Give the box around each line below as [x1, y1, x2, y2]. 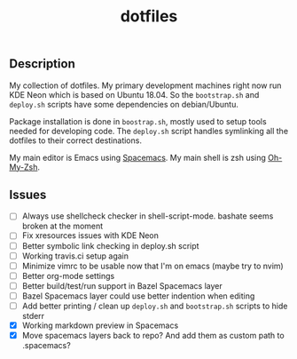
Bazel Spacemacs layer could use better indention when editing [21, 291, 255, 301]
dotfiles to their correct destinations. [9, 135, 142, 146]
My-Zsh [9, 162, 38, 172]
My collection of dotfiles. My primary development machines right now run [9, 80, 282, 91]
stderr [21, 310, 45, 321]
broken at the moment [21, 220, 104, 232]
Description [9, 56, 75, 72]
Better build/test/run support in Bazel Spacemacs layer [21, 280, 223, 291]
